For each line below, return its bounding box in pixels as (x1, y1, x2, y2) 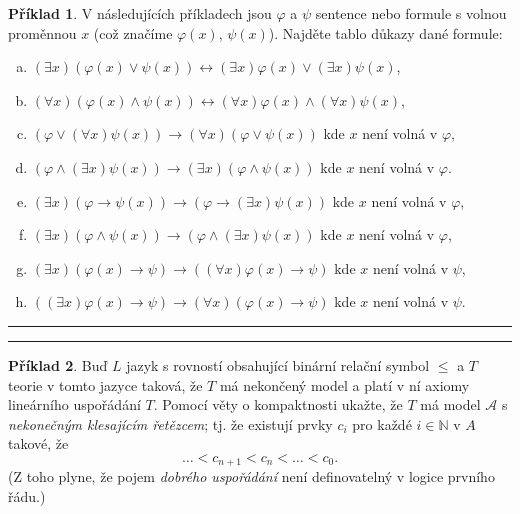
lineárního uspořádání (8, 394, 141, 415)
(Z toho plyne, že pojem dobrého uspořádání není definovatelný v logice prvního (8, 466, 495, 487)
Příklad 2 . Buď (8, 354, 108, 375)
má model (420, 394, 481, 415)
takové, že (8, 433, 69, 454)
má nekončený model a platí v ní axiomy (219, 374, 470, 395)
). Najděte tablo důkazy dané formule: (268, 22, 503, 43)
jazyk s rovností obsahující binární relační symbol (126, 354, 430, 375)
